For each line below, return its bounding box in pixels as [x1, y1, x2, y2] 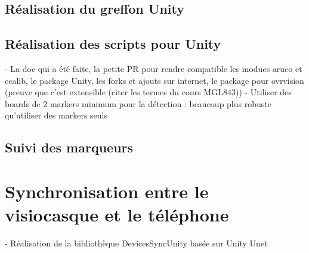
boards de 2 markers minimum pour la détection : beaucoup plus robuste [5, 97, 271, 110]
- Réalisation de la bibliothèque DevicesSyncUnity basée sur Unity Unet [5, 237, 268, 249]
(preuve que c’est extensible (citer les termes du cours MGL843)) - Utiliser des [5, 86, 292, 98]
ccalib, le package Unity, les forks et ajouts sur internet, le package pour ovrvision [5, 74, 304, 86]
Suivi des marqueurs [5, 138, 134, 157]
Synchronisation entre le [5, 179, 209, 203]
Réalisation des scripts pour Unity [5, 35, 221, 53]
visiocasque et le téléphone [5, 202, 229, 227]
